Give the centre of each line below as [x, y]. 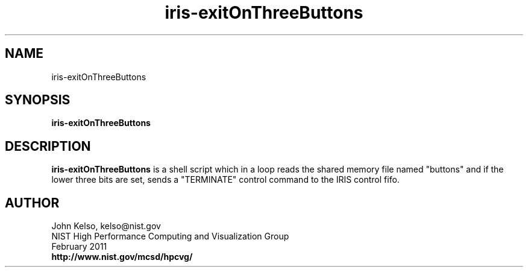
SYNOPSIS [38, 100]
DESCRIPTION [48, 146]
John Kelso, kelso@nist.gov [106, 226]
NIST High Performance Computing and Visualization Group [170, 236]
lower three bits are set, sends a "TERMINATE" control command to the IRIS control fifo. [225, 180]
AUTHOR [32, 203]
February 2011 [79, 247]
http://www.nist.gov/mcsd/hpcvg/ [122, 257]
